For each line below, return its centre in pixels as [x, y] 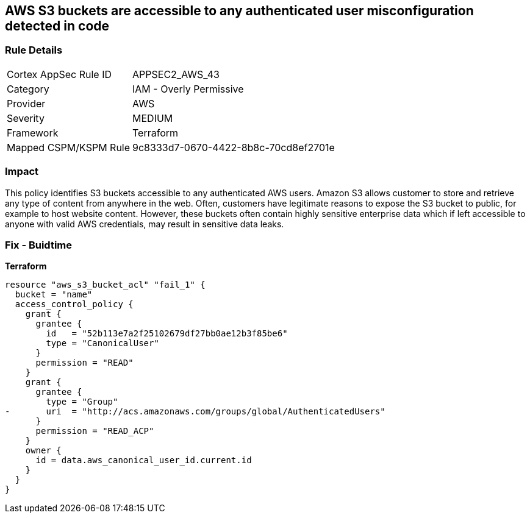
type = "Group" [82, 402]
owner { [43, 451]
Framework [33, 133]
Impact [22, 172]
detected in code [57, 26]
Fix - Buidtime [39, 245]
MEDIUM [153, 118]
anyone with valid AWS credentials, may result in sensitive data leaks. [145, 224]
